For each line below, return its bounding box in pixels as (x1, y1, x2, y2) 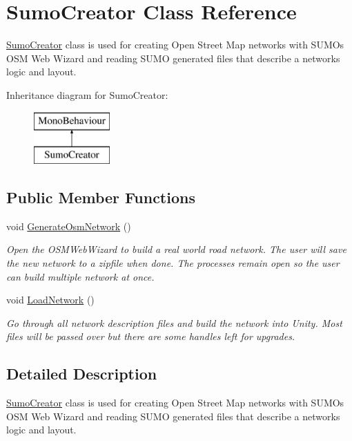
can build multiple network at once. (6, 269, 155, 283)
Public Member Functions (6, 187, 195, 208)
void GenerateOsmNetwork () (6, 218, 131, 233)
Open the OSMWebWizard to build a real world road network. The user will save (6, 242, 346, 256)
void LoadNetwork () (6, 292, 95, 307)
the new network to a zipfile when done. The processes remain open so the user (6, 256, 340, 270)
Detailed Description (6, 363, 157, 384)
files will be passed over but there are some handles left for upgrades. (6, 329, 295, 344)
